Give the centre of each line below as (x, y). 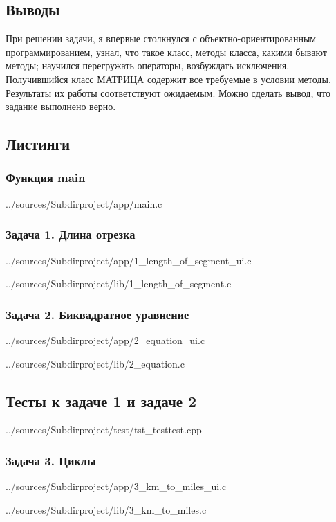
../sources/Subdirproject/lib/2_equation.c (95, 363)
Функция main (46, 178)
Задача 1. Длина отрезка (71, 234)
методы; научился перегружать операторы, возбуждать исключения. (148, 65)
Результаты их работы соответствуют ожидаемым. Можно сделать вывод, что (168, 92)
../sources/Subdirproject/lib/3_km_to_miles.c (106, 509)
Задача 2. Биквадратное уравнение (97, 314)
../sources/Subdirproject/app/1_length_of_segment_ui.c (129, 260)
